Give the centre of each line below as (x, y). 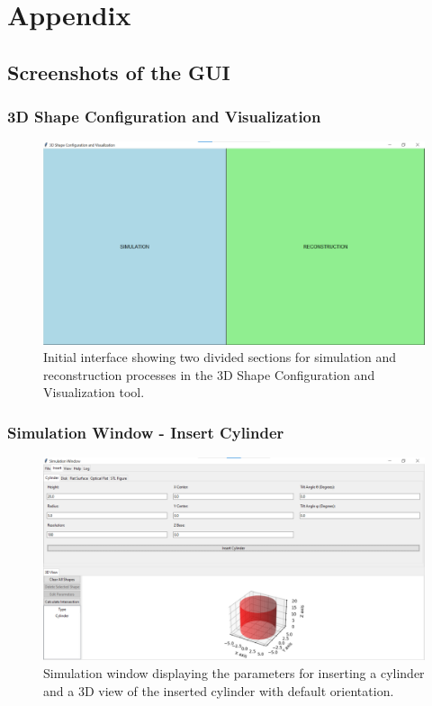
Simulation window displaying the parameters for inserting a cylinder (234, 673)
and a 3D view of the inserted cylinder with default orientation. (219, 690)
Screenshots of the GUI (119, 72)
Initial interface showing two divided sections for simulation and (220, 357)
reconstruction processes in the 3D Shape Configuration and (209, 374)
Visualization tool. (94, 392)
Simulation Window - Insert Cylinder (146, 432)
